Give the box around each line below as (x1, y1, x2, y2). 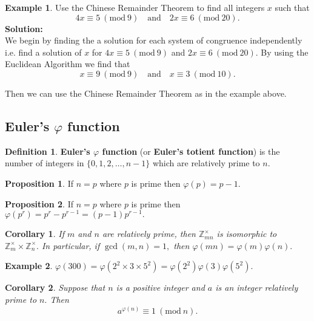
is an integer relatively (215, 281, 298, 294)
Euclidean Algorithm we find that (5, 57, 130, 70)
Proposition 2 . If (5, 197, 73, 210)
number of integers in (5, 157, 84, 169)
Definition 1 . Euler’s (5, 144, 90, 157)
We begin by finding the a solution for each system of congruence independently (5, 34, 302, 47)
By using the (261, 45, 309, 58)
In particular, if (41, 239, 100, 251)
